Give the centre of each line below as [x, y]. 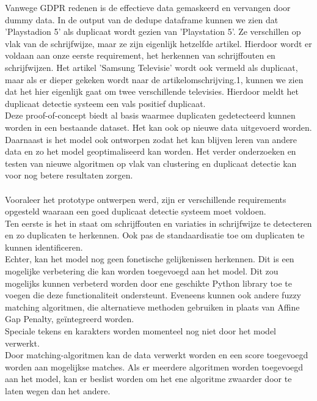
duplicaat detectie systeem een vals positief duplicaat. [105, 103]
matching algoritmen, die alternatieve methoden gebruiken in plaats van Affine [152, 307]
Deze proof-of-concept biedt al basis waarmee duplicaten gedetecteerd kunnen [150, 115]
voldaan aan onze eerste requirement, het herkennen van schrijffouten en [140, 55]
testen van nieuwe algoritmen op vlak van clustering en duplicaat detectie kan [151, 163]
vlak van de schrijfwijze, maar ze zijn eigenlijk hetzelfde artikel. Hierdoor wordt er [158, 43]
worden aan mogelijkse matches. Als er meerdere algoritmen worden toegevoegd [154, 366]
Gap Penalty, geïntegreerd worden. [70, 319]
